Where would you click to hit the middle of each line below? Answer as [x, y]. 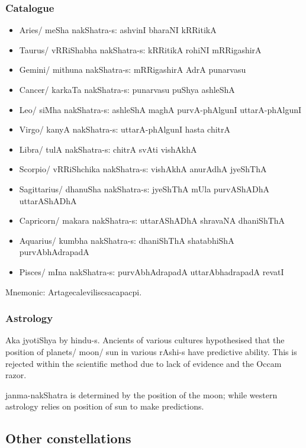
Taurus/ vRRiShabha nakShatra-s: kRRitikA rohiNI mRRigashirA [140, 49]
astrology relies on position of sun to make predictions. [105, 406]
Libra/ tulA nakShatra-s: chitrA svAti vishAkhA [108, 149]
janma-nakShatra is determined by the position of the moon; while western [141, 394]
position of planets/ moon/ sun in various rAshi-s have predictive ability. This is [151, 351]
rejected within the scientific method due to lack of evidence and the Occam [144, 363]
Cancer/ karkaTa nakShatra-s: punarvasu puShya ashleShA [127, 89]
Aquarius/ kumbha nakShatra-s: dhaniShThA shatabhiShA [127, 240]
